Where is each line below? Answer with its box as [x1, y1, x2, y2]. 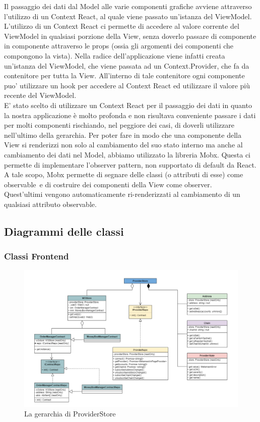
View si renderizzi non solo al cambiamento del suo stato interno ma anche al [4, 139, 243, 150]
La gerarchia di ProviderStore [24, 408, 116, 419]
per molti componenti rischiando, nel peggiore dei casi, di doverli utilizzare [4, 120, 234, 130]
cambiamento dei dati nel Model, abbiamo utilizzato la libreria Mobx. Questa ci [4, 149, 251, 160]
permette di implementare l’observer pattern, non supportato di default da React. [4, 159, 256, 170]
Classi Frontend [4, 250, 69, 262]
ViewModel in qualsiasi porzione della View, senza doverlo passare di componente [4, 30, 256, 41]
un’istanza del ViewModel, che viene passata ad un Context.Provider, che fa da [4, 60, 249, 71]
